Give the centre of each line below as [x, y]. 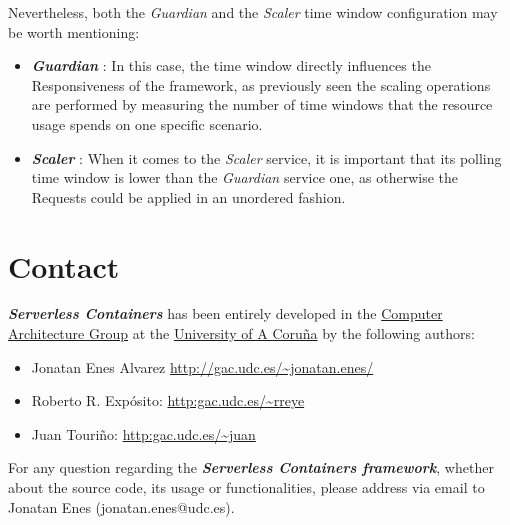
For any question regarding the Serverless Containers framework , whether [251, 467]
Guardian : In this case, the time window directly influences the [231, 65]
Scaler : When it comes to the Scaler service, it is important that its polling [266, 157]
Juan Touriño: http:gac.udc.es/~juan [143, 433]
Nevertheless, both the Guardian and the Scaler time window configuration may [253, 12]
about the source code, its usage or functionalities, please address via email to [246, 487]
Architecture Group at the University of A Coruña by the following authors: [241, 333]
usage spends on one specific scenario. [147, 123]
